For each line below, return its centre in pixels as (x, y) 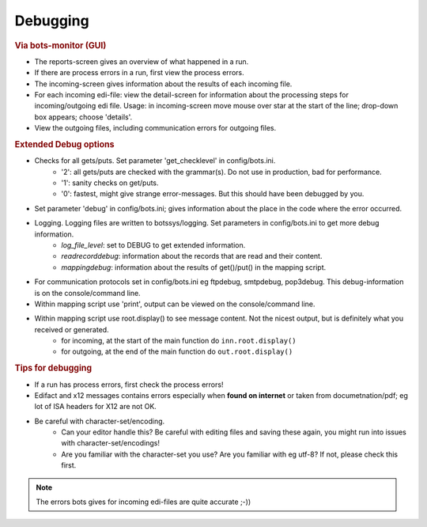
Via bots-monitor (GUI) (60, 45)
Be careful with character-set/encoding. (100, 421)
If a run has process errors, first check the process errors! (129, 385)
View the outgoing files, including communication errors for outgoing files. (155, 128)
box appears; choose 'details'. (83, 117)
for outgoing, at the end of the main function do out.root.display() (177, 351)
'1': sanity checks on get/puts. (110, 183)
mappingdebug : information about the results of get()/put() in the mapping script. (194, 267)
